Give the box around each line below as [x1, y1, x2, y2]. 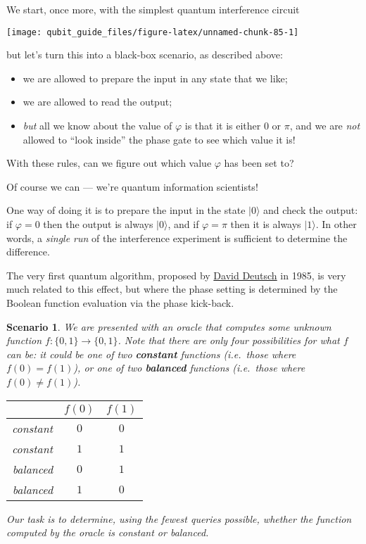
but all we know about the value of [23, 118, 172, 133]
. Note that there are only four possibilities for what [118, 333, 340, 348]
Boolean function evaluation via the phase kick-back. [6, 295, 234, 310]
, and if [168, 217, 199, 231]
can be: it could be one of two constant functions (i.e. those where [6, 346, 296, 361]
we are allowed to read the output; [23, 94, 172, 109]
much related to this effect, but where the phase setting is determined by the [6, 282, 338, 296]
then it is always [230, 217, 301, 231]
